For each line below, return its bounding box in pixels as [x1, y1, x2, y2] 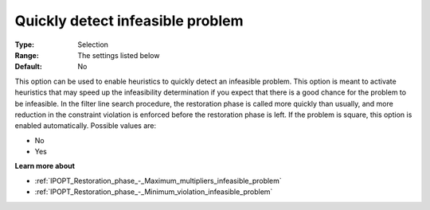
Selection [77, 40, 109, 49]
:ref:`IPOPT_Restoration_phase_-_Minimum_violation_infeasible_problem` [34, 187, 273, 196]
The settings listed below [77, 50, 160, 60]
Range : [14, 50, 39, 60]
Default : [14, 62, 43, 72]
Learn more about [14, 161, 76, 171]
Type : [14, 40, 35, 49]
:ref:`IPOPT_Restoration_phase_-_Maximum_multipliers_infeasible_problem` [34, 176, 282, 185]
